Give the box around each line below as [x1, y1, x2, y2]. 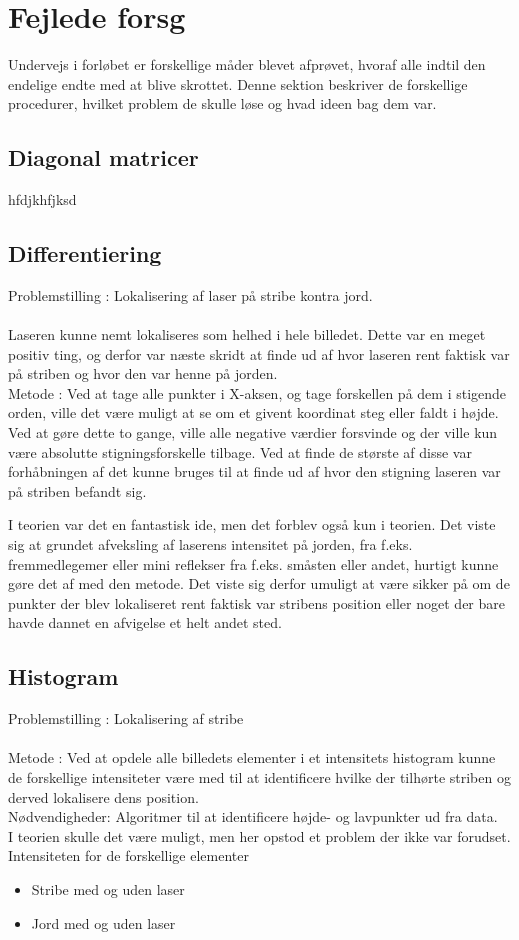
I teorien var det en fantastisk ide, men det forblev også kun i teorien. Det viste [8, 514, 496, 535]
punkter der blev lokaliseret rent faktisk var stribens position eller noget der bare [8, 592, 505, 613]
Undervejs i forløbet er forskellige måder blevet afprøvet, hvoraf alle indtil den [8, 54, 486, 75]
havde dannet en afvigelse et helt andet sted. [8, 612, 282, 633]
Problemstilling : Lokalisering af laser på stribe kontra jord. [8, 284, 373, 305]
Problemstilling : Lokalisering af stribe [8, 708, 244, 729]
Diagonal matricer [8, 142, 199, 173]
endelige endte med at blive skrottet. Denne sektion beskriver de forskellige [8, 73, 468, 94]
